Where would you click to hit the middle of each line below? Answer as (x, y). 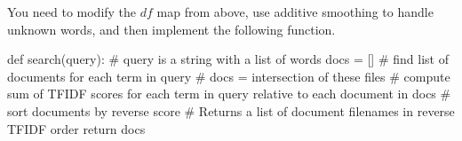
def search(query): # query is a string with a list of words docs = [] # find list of (228, 59)
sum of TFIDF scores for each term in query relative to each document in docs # (229, 94)
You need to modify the (72, 12)
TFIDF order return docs (76, 128)
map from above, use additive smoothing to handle (295, 12)
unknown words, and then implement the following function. (171, 29)
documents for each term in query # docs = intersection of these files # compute (229, 76)
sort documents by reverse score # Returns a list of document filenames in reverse (231, 110)
